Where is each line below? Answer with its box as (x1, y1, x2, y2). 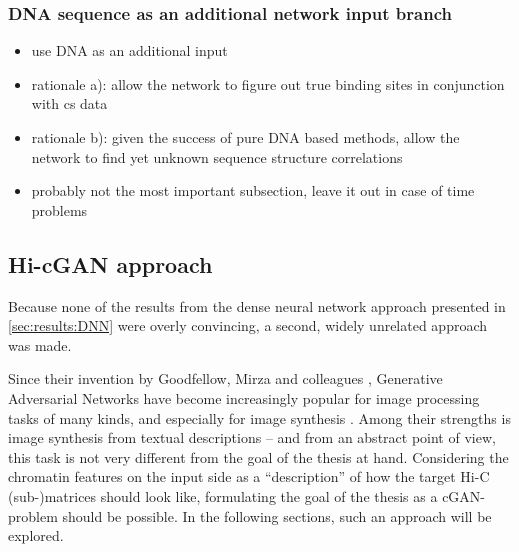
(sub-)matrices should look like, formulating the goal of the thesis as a (8, 485, 438, 506)
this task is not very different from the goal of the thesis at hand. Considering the (8, 446, 509, 467)
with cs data (31, 93, 108, 114)
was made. (8, 334, 72, 355)
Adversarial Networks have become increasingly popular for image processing (8, 387, 480, 408)
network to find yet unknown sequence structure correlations (31, 146, 403, 167)
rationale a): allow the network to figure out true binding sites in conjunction (31, 73, 505, 94)
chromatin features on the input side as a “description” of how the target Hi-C (8, 466, 490, 487)
